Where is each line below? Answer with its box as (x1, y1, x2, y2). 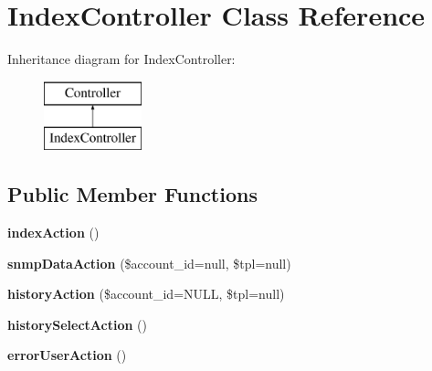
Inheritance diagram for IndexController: (7, 49, 236, 69)
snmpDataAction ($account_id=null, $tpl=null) (7, 253, 291, 272)
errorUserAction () (7, 345, 127, 365)
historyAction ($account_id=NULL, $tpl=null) (7, 284, 285, 303)
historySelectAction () (7, 314, 147, 334)
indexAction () (7, 223, 100, 242)
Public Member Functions (7, 180, 258, 208)
